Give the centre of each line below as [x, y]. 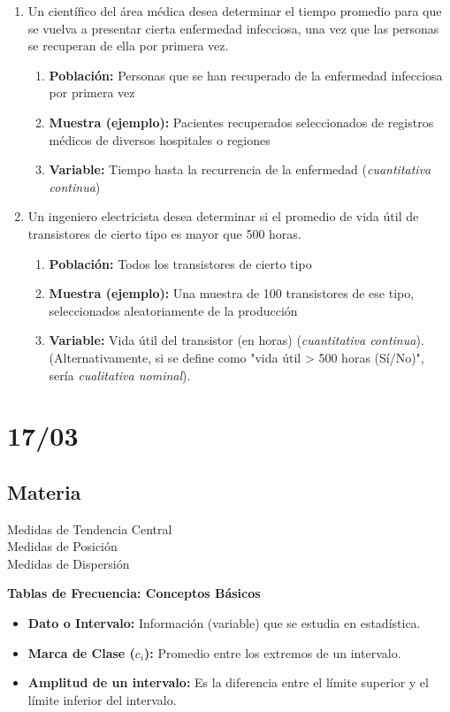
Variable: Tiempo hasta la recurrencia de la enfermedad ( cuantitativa [240, 169]
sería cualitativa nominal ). [120, 375]
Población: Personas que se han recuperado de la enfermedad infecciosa [246, 75]
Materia [44, 491]
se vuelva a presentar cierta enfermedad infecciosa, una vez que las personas [233, 28]
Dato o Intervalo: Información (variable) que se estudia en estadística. [224, 623]
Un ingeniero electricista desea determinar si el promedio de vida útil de [223, 216]
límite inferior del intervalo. [102, 699]
